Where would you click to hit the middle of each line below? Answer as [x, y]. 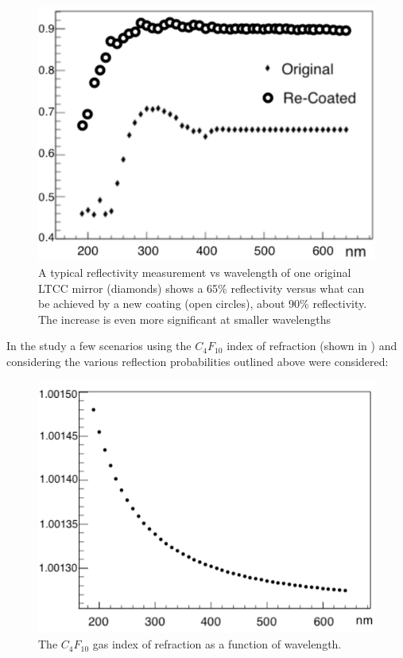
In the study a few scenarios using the [99, 346]
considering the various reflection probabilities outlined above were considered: [198, 361]
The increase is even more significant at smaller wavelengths [184, 319]
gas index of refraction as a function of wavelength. [217, 644]
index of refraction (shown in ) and [312, 346]
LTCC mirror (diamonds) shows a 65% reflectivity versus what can [201, 288]
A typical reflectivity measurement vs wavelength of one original [195, 272]
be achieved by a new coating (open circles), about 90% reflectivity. [203, 304]
